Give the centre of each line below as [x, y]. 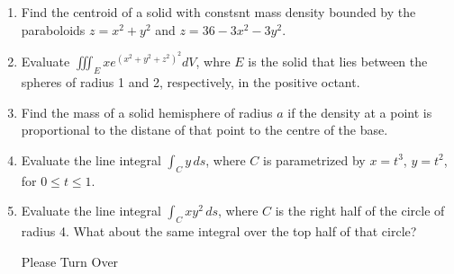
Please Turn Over [70, 261]
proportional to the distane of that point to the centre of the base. [204, 130]
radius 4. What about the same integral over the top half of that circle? [219, 231]
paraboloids [53, 29]
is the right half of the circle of [360, 211]
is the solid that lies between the [338, 62]
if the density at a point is [360, 112]
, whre [213, 62]
